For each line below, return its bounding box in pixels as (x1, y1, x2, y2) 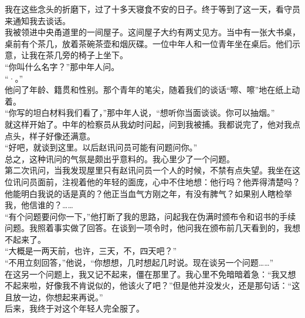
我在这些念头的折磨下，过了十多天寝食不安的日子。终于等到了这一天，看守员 (5, 3, 300, 15)
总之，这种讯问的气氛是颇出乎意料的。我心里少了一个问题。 (5, 152, 235, 165)
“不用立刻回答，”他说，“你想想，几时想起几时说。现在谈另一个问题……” (5, 256, 274, 269)
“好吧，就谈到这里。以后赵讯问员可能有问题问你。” (5, 141, 198, 153)
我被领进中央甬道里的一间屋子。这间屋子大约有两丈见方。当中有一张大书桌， (5, 26, 300, 38)
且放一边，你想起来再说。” (5, 290, 103, 303)
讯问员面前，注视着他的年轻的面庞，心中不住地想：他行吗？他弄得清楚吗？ (12, 175, 300, 188)
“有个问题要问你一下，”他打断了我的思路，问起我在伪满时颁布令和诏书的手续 (5, 210, 296, 222)
